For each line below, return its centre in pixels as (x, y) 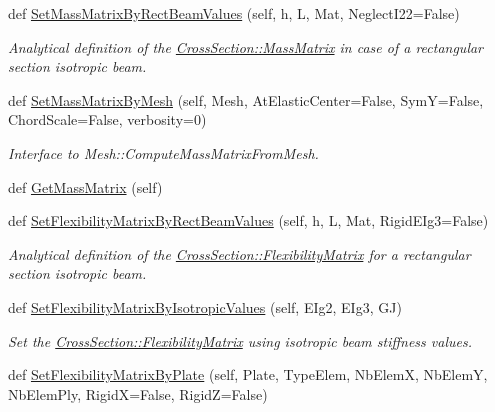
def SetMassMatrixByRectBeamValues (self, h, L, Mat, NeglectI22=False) (234, 13)
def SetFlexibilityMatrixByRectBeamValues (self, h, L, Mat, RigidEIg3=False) (248, 220)
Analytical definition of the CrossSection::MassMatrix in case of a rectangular (246, 46)
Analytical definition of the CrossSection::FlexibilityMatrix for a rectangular (239, 253)
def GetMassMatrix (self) (85, 186)
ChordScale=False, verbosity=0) (107, 119)
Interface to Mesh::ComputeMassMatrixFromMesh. (163, 152)
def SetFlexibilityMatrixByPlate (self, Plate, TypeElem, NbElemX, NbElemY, (248, 374)
